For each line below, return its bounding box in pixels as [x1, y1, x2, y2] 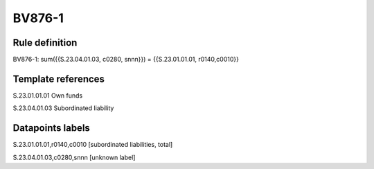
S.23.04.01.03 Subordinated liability [12, 104, 114, 112]
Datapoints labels [12, 122, 90, 134]
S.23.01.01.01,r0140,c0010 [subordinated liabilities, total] [12, 141, 173, 149]
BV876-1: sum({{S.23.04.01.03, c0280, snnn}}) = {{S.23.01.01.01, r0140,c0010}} [12, 55, 239, 64]
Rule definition [12, 37, 78, 48]
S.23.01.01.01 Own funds [12, 91, 83, 100]
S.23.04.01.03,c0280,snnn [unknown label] [12, 153, 136, 161]
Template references [12, 73, 105, 84]
